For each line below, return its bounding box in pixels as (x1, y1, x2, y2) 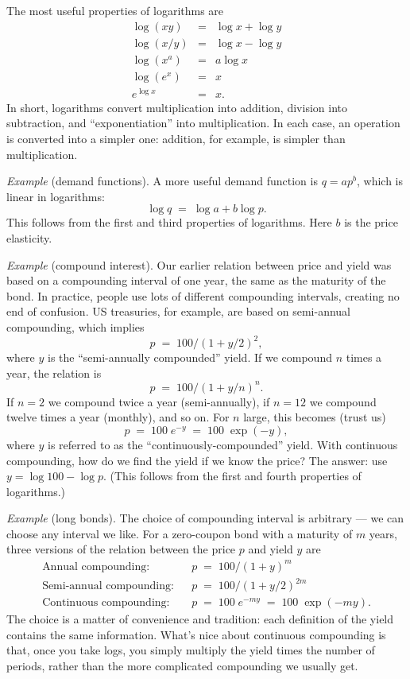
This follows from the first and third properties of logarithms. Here (6, 214, 332, 231)
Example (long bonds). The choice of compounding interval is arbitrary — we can (6, 510, 404, 526)
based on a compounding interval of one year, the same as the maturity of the (6, 272, 386, 289)
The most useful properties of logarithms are (6, 2, 224, 18)
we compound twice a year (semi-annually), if (48, 393, 270, 409)
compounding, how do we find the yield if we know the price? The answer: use (6, 452, 388, 468)
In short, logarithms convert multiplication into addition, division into (6, 99, 347, 115)
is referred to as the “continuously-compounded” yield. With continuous (48, 436, 398, 452)
